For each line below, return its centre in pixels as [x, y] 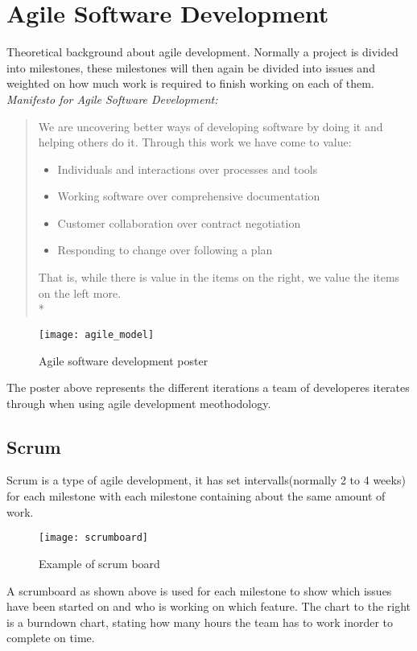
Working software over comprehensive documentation [189, 196]
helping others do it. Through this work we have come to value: [195, 142]
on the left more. [80, 293]
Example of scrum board [99, 563]
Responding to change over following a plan [165, 250]
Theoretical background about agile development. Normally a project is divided [202, 52]
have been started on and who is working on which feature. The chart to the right [209, 606]
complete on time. [51, 638]
